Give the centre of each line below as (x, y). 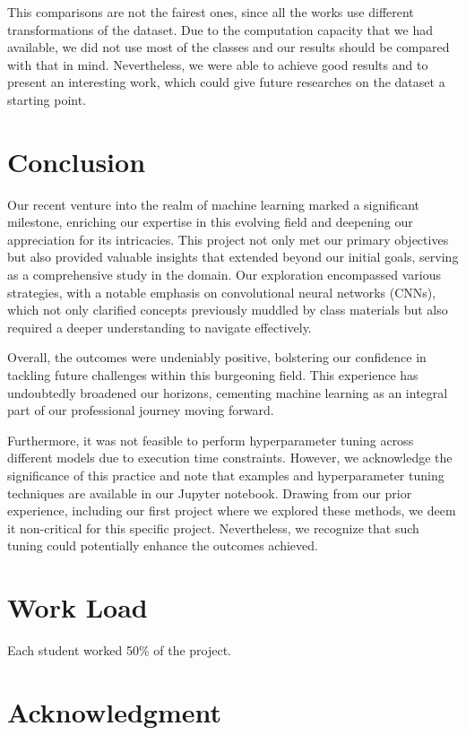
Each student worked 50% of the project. (120, 650)
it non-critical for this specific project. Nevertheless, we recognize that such (213, 527)
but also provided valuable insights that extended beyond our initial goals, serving (233, 257)
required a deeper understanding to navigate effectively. (160, 327)
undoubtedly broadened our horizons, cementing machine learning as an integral (228, 392)
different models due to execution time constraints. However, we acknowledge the (230, 458)
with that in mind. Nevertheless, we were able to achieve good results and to (218, 64)
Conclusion (77, 161)
